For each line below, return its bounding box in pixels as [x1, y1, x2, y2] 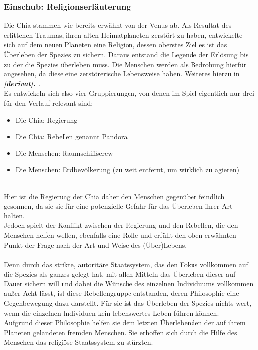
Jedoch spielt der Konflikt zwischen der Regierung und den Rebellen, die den [4, 220, 238, 230]
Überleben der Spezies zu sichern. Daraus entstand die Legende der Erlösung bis [4, 49, 249, 59]
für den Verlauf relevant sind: [4, 97, 93, 108]
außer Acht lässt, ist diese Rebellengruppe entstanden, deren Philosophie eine [4, 288, 239, 298]
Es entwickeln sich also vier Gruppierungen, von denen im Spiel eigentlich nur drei [4, 88, 254, 98]
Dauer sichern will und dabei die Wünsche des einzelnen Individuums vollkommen [4, 278, 254, 288]
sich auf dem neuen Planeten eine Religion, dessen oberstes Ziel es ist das [4, 39, 227, 50]
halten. [4, 210, 25, 220]
